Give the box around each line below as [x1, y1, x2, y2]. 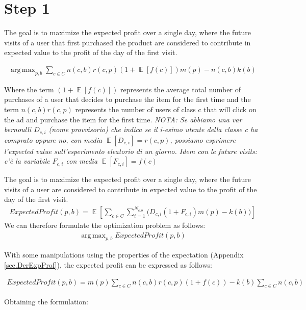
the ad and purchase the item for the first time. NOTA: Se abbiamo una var [4, 114, 242, 124]
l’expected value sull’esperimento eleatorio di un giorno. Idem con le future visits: [4, 145, 258, 156]
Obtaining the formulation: [4, 296, 88, 307]
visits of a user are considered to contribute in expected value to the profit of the [4, 184, 257, 194]
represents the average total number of [120, 84, 241, 94]
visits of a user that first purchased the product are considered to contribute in [4, 37, 251, 47]
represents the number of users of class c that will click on [75, 104, 257, 114]
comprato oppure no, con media [4, 134, 103, 145]
